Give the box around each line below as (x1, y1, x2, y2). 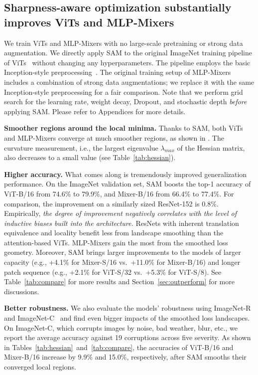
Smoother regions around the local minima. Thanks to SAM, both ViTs (4, 123, 243, 133)
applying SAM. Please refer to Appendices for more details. (4, 106, 186, 116)
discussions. (4, 286, 39, 296)
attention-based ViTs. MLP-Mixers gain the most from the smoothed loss (4, 237, 228, 247)
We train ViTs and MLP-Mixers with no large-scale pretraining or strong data (4, 37, 243, 48)
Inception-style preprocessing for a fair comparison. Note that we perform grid (4, 86, 243, 97)
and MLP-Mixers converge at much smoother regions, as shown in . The (4, 132, 224, 143)
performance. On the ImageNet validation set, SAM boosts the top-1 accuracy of (4, 179, 251, 189)
